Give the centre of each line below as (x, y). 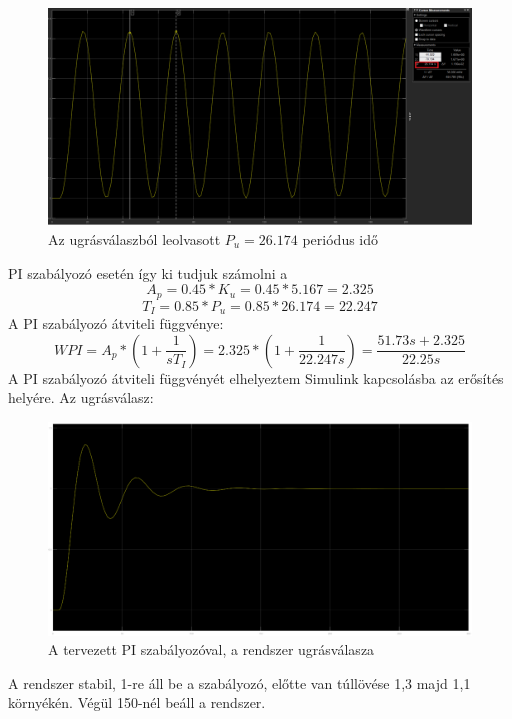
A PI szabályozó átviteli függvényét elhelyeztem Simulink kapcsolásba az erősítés (256, 377)
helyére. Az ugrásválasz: (81, 397)
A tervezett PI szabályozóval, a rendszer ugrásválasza (211, 649)
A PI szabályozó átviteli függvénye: (116, 323)
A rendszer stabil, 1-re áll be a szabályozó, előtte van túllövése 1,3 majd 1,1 (239, 682)
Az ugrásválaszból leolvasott (134, 238)
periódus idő (340, 238)
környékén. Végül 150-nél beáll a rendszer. (137, 702)
